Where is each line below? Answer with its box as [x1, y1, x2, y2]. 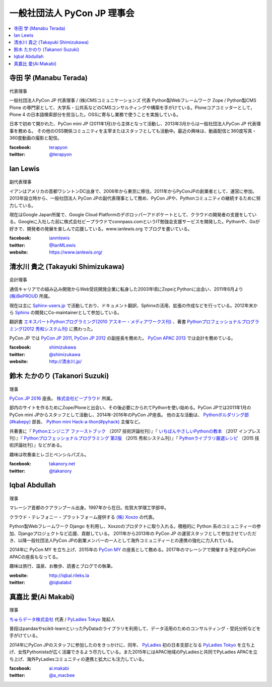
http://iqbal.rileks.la [49, 572, 89, 578]
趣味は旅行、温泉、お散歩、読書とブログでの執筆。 [9, 563, 115, 569]
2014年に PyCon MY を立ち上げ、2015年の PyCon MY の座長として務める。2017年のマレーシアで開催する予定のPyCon [9, 547, 256, 553]
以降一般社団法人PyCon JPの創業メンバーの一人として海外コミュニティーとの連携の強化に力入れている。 [18, 537, 236, 543]
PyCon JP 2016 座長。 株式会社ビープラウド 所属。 [9, 396, 115, 402]
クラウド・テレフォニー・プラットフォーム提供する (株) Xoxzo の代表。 [9, 514, 157, 520]
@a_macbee [49, 672, 75, 678]
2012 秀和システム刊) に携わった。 [24, 326, 96, 332]
